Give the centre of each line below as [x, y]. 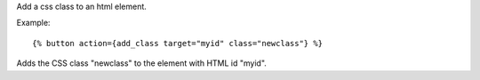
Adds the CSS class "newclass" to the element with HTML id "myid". [141, 63]
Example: [33, 23]
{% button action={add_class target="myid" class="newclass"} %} [178, 43]
